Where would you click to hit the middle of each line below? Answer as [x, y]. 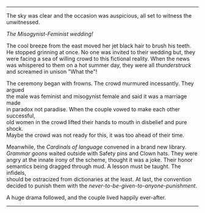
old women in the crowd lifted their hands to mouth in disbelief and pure [97, 122]
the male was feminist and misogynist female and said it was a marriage [97, 96]
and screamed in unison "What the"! [52, 72]
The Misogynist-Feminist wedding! [50, 34]
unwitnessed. [23, 22]
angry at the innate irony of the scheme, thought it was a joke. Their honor [100, 160]
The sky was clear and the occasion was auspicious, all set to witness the [99, 16]
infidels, [16, 173]
